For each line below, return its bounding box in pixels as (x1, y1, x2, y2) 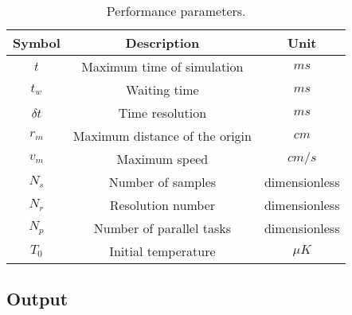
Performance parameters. (106, 2, 246, 20)
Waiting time (126, 80, 199, 99)
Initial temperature (109, 242, 216, 260)
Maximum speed (116, 150, 209, 168)
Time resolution (118, 103, 207, 122)
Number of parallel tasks (93, 219, 232, 237)
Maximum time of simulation (81, 57, 244, 76)
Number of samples (108, 173, 217, 191)
